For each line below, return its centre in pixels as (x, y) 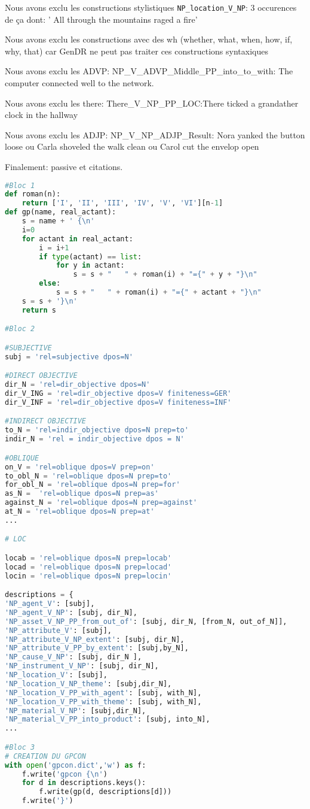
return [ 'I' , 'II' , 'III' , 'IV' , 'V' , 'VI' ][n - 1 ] (122, 203)
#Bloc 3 (20, 747)
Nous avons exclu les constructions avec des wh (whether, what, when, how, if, (149, 39)
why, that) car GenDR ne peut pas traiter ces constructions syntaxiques (136, 51)
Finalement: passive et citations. (64, 166)
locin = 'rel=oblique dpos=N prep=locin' (88, 576)
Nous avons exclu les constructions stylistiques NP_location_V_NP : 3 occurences (151, 7)
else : (50, 284)
